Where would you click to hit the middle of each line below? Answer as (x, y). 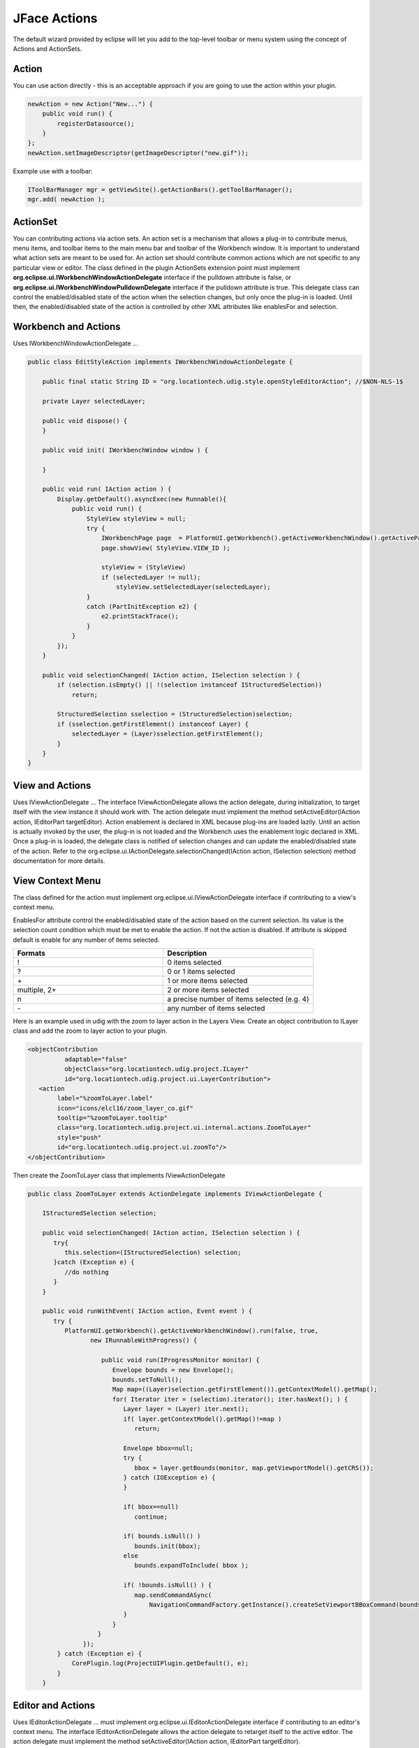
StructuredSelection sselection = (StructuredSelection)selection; (175, 714)
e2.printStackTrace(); (140, 616)
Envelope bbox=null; (158, 1448)
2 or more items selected (208, 989)
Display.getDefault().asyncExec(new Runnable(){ (142, 499)
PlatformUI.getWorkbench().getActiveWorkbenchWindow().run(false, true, (191, 1331)
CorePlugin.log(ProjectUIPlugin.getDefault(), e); (160, 1663)
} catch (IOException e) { (169, 1477)
